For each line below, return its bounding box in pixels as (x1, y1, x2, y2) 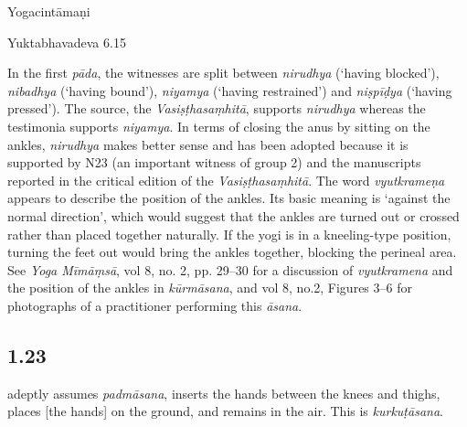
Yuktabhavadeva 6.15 (7, 32, 126, 51)
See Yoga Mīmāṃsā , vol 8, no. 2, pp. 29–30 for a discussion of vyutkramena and (7, 260, 453, 279)
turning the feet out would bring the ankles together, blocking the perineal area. (7, 242, 457, 262)
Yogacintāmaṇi (7, 2, 90, 20)
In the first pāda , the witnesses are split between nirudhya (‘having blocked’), (7, 63, 440, 82)
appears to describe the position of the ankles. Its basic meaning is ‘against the (7, 188, 451, 208)
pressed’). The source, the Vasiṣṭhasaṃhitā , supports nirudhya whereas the (7, 99, 426, 118)
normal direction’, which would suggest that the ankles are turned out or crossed (7, 206, 460, 225)
